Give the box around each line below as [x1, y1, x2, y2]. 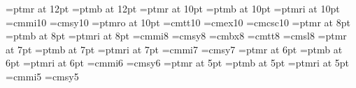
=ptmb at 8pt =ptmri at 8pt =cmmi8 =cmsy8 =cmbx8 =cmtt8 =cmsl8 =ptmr [6, 28, 347, 43]
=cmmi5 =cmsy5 [6, 69, 79, 83]
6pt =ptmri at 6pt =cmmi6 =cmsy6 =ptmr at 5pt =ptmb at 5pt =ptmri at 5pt [6, 55, 349, 70]
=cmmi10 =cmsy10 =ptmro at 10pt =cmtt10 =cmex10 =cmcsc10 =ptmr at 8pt [6, 15, 350, 29]
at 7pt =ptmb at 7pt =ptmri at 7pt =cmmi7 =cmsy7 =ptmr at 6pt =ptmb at [6, 42, 343, 56]
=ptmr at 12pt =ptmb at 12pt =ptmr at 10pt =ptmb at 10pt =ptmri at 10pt [6, 1, 340, 15]
